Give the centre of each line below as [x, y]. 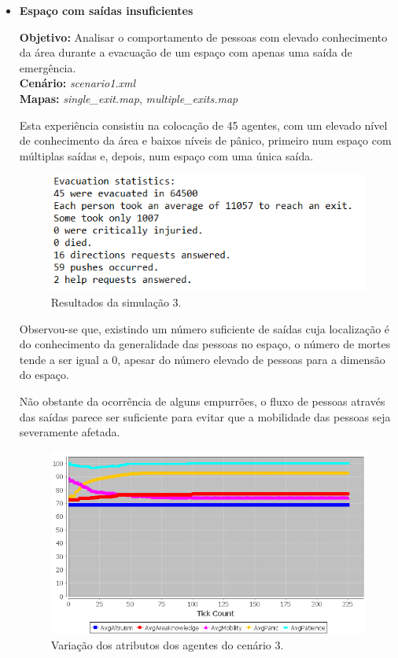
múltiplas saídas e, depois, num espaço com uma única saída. [166, 155]
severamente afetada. [70, 432]
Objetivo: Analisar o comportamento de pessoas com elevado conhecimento [203, 37]
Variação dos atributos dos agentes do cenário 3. [167, 644]
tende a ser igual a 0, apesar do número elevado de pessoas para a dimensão [202, 359]
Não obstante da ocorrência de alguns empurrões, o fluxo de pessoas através [202, 401]
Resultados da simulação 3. [116, 301]
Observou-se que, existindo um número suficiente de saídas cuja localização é [205, 328]
